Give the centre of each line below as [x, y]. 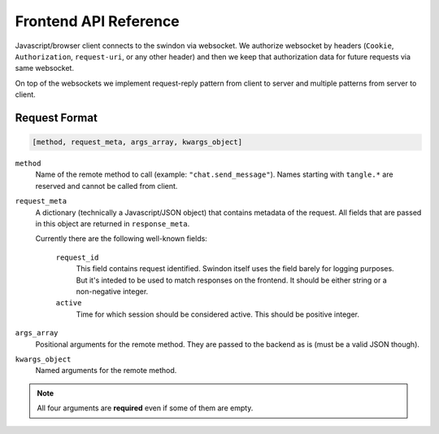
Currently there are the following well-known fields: [121, 239]
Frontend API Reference [98, 21]
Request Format [56, 118]
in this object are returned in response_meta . [113, 224]
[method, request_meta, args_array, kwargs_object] [137, 142]
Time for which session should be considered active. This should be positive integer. [217, 314]
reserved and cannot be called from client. [106, 186]
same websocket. [45, 68]
